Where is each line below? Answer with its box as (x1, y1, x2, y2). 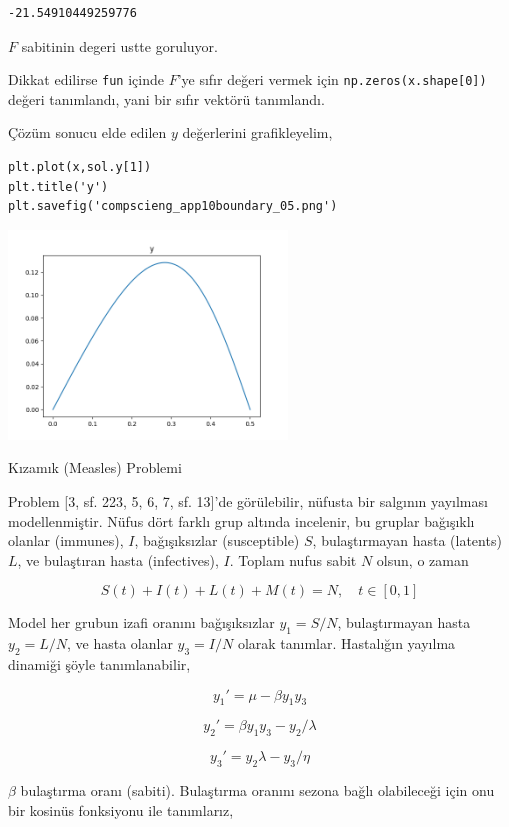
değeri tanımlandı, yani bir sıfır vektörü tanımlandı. (8, 88, 325, 109)
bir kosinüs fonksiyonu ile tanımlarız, (8, 799, 234, 820)
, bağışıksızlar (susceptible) (134, 530, 300, 551)
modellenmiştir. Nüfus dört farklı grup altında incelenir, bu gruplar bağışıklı (8, 510, 475, 531)
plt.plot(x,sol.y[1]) (8, 160, 152, 175)
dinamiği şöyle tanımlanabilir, (8, 653, 191, 674)
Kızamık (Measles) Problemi (8, 457, 182, 478)
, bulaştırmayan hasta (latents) (312, 530, 502, 551)
